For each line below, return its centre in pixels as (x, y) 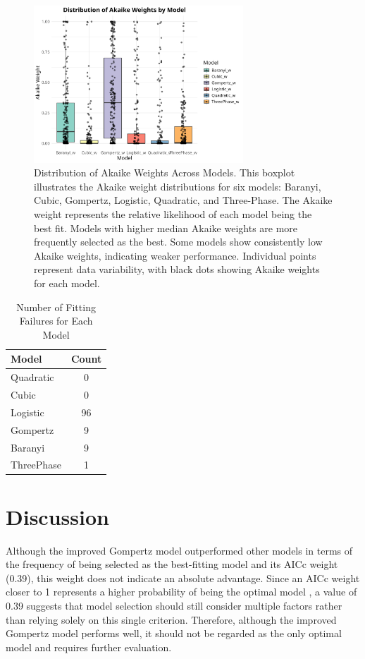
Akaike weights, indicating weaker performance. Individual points (175, 255)
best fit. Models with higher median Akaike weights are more (166, 228)
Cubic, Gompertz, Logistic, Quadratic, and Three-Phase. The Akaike (183, 200)
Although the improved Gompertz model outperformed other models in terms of (179, 550)
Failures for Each (56, 321)
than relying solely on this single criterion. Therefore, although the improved (171, 619)
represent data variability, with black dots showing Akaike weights (177, 269)
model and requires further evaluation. (89, 647)
